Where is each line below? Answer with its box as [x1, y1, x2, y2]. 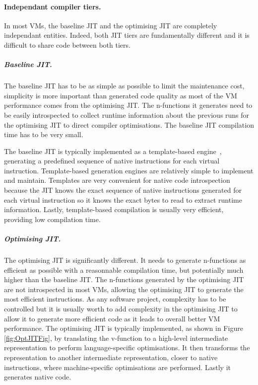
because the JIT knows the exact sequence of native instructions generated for [4, 185, 242, 195]
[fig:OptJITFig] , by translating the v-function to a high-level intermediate [4, 332, 228, 343]
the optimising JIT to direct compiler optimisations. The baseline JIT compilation [4, 119, 254, 130]
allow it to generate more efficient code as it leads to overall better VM [4, 313, 220, 323]
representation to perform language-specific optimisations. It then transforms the [4, 342, 250, 353]
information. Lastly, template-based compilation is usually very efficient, [4, 204, 224, 215]
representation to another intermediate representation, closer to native [4, 352, 218, 362]
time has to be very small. [4, 129, 83, 140]
